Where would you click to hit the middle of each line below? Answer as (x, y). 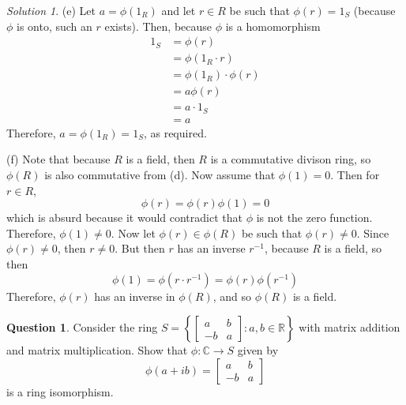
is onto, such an (55, 26)
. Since (373, 232)
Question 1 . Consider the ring (82, 327)
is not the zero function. (314, 217)
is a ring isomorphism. (60, 391)
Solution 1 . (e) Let (51, 10)
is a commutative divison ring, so (291, 159)
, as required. (175, 132)
